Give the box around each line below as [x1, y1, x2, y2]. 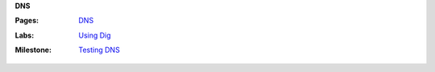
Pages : [14, 16, 39, 26]
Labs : [14, 30, 35, 40]
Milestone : [14, 45, 52, 55]
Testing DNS [78, 45, 120, 55]
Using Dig [78, 30, 112, 40]
